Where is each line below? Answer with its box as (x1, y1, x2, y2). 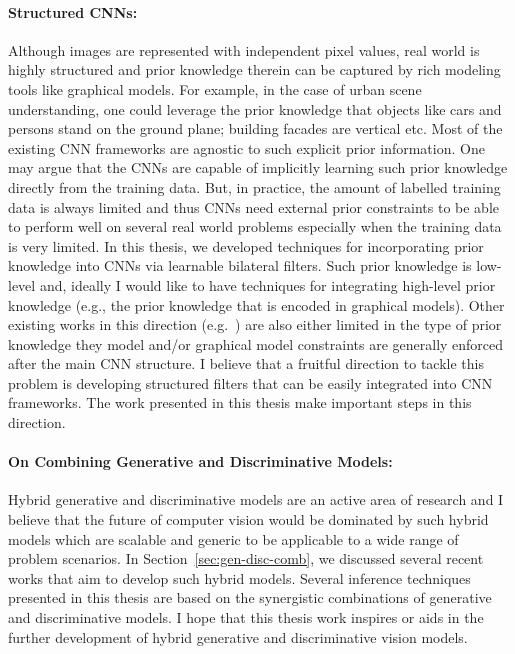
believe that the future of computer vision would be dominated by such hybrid (8, 509, 489, 530)
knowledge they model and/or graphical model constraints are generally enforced (8, 333, 504, 354)
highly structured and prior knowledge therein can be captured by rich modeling (8, 59, 501, 80)
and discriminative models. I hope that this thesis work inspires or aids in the (8, 607, 484, 628)
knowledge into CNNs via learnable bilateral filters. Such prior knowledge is (8, 255, 472, 276)
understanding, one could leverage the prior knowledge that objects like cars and (8, 98, 502, 119)
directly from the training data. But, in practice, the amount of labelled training (8, 176, 501, 197)
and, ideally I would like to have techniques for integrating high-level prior (39, 274, 496, 295)
